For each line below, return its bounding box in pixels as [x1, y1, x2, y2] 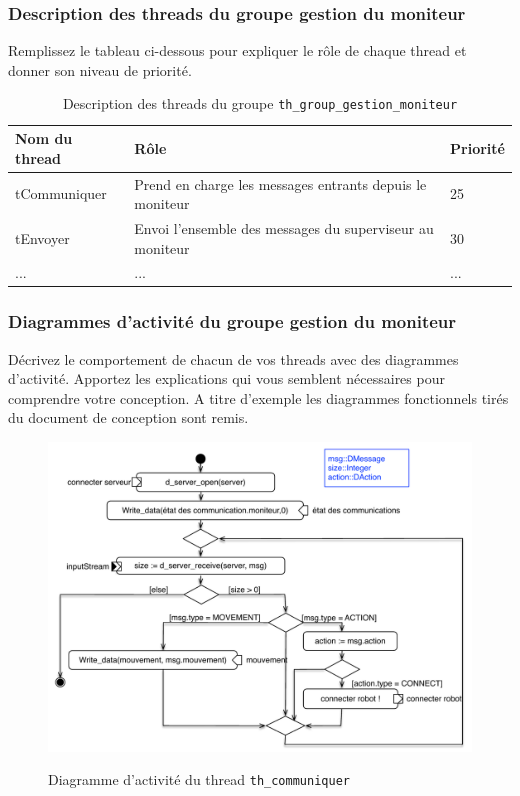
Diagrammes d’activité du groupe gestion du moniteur [8, 309, 457, 334]
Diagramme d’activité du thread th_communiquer [48, 769, 350, 790]
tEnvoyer [15, 227, 70, 248]
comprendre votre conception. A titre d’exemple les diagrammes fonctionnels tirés [8, 387, 509, 408]
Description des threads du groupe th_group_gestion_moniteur [62, 93, 458, 114]
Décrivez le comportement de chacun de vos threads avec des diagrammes [8, 348, 459, 369]
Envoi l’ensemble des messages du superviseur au [134, 217, 434, 238]
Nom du [15, 128, 73, 149]
